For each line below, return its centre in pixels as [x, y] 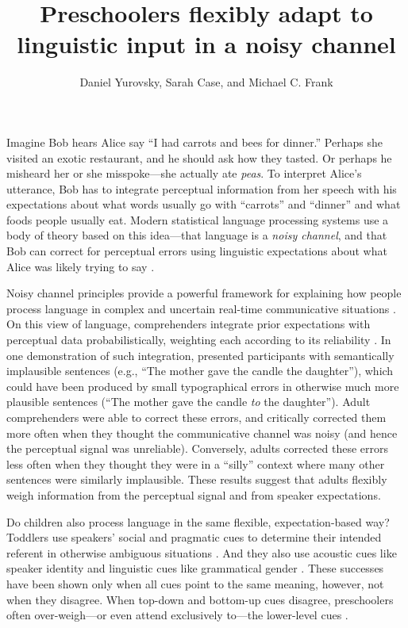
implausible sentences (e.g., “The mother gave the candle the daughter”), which [200, 371]
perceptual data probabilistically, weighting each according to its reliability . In [199, 340]
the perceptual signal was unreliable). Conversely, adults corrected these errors [198, 448]
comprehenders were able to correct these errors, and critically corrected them [196, 417]
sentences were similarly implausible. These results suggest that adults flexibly [197, 479]
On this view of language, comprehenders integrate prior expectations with [189, 324]
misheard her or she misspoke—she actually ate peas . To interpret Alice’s [184, 173]
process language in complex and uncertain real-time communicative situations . [201, 308]
